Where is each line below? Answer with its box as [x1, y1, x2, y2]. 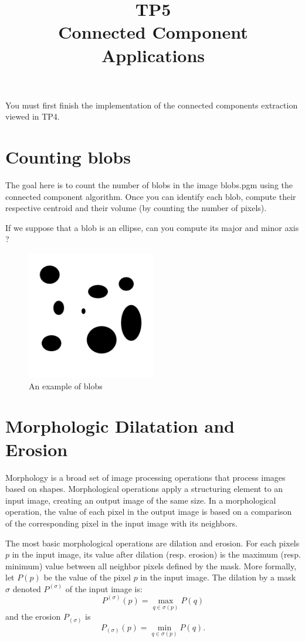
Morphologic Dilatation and [5, 414, 235, 438]
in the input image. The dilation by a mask [140, 571, 296, 583]
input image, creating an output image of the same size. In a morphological [5, 494, 276, 506]
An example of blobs [29, 379, 103, 392]
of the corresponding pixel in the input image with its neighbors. [5, 517, 238, 529]
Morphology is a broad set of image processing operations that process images [5, 471, 286, 483]
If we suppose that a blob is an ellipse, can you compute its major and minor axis [5, 221, 299, 233]
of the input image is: [65, 582, 143, 595]
